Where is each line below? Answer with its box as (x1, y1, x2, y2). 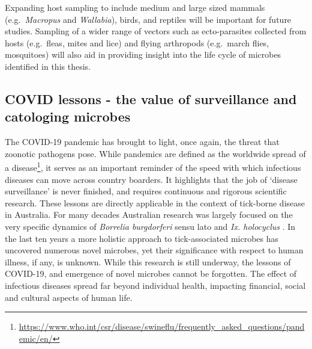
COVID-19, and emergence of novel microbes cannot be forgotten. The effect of (5, 267, 297, 280)
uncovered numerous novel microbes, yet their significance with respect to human (5, 244, 304, 256)
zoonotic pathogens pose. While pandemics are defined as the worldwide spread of (5, 147, 306, 159)
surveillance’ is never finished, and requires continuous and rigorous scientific (5, 185, 287, 197)
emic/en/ (19, 332, 53, 344)
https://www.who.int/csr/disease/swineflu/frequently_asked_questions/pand (19, 320, 305, 333)
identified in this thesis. (5, 60, 91, 72)
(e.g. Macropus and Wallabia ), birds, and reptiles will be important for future (5, 13, 292, 25)
